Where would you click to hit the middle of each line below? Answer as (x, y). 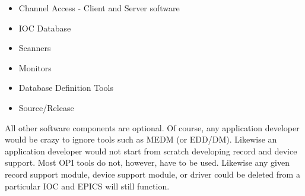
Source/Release (46, 107)
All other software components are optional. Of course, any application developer (152, 127)
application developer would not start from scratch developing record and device (151, 151)
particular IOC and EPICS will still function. (87, 186)
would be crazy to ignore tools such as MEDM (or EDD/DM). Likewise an (141, 139)
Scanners (35, 48)
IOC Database (45, 28)
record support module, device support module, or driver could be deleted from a (152, 174)
